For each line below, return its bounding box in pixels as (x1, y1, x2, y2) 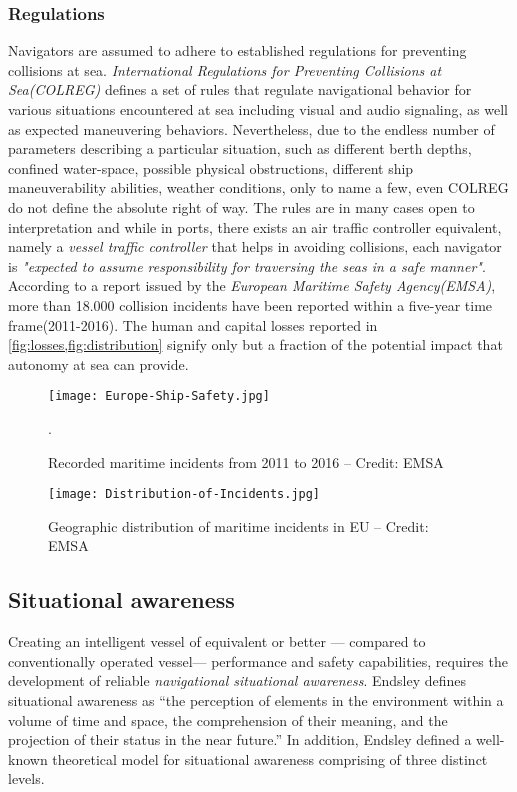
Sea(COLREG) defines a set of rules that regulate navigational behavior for (8, 79, 472, 100)
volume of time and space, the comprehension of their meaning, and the (8, 709, 448, 730)
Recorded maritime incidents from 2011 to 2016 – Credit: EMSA (48, 451, 444, 472)
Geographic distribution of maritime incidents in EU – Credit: (48, 515, 429, 536)
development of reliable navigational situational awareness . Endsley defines (8, 670, 467, 691)
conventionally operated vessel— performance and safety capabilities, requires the (8, 650, 508, 671)
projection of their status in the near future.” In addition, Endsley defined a (8, 729, 472, 750)
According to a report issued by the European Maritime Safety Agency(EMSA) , (8, 275, 496, 296)
